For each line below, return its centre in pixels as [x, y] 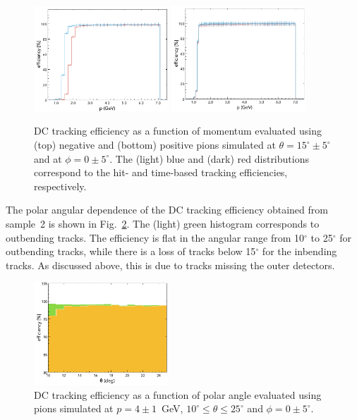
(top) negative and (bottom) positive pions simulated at [155, 145]
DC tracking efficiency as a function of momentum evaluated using [178, 131]
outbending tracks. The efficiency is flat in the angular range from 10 [155, 237]
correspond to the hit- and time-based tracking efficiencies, [161, 172]
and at [48, 158]
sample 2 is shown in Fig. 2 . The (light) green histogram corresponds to [163, 224]
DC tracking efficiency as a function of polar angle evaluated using [178, 394]
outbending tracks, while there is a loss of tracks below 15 [131, 251]
